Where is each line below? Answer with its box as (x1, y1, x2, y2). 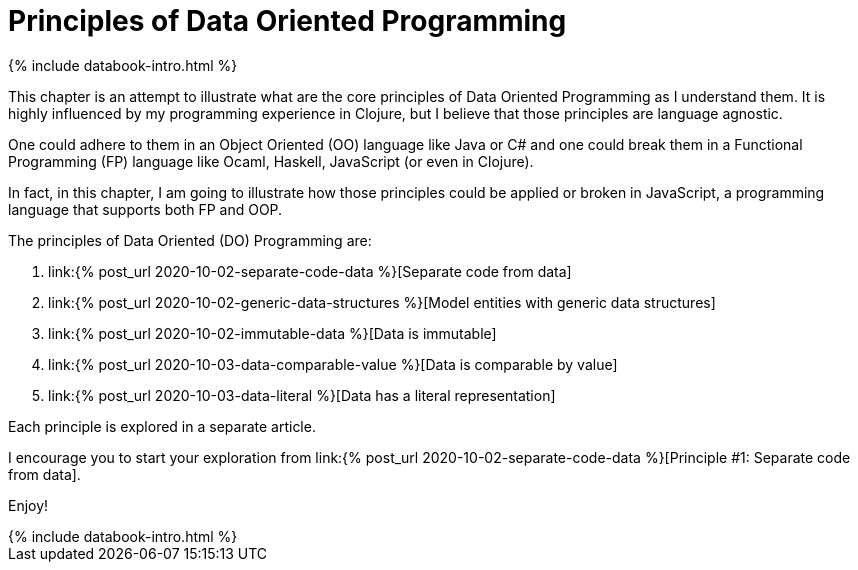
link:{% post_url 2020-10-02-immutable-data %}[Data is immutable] (48, 324, 497, 342)
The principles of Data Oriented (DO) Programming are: (8, 231, 372, 249)
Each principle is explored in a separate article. (8, 417, 316, 435)
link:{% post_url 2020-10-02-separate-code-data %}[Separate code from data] (48, 262, 572, 280)
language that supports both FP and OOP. (8, 200, 283, 218)
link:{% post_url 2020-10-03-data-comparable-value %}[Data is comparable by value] (48, 355, 618, 373)
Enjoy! (8, 496, 49, 514)
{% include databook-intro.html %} (8, 56, 238, 74)
